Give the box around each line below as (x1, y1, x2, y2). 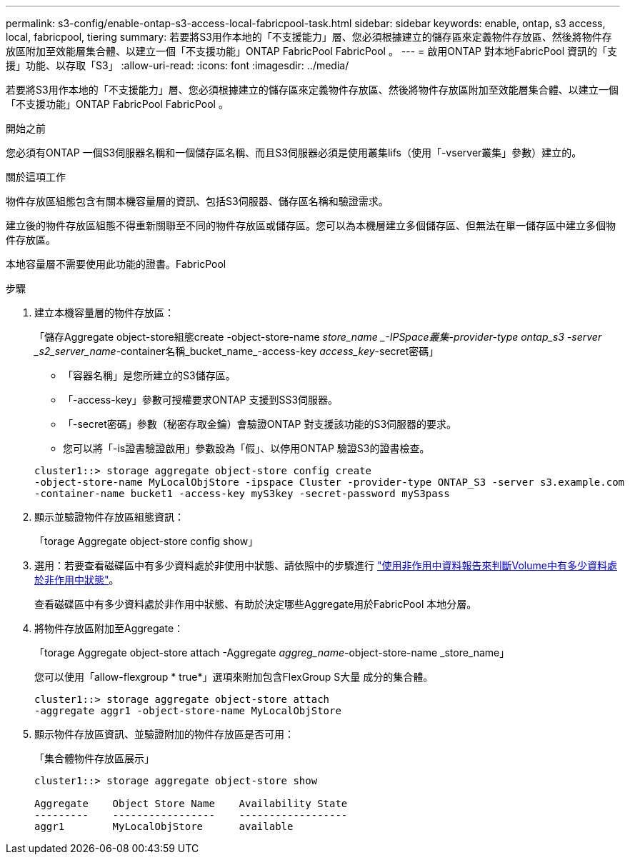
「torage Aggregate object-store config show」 (34, 535, 259, 547)
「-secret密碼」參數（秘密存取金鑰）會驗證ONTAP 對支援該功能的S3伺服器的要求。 (63, 418, 457, 430)
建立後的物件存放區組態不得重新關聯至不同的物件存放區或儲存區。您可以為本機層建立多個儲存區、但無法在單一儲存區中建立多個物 (6, 219, 616, 231)
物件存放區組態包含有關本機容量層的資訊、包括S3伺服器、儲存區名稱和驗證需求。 (6, 195, 389, 207)
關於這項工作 (6, 171, 66, 183)
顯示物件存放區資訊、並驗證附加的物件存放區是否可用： (34, 728, 294, 740)
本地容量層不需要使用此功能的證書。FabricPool (6, 258, 226, 270)
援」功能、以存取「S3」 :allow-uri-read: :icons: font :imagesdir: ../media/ (6, 59, 349, 71)
